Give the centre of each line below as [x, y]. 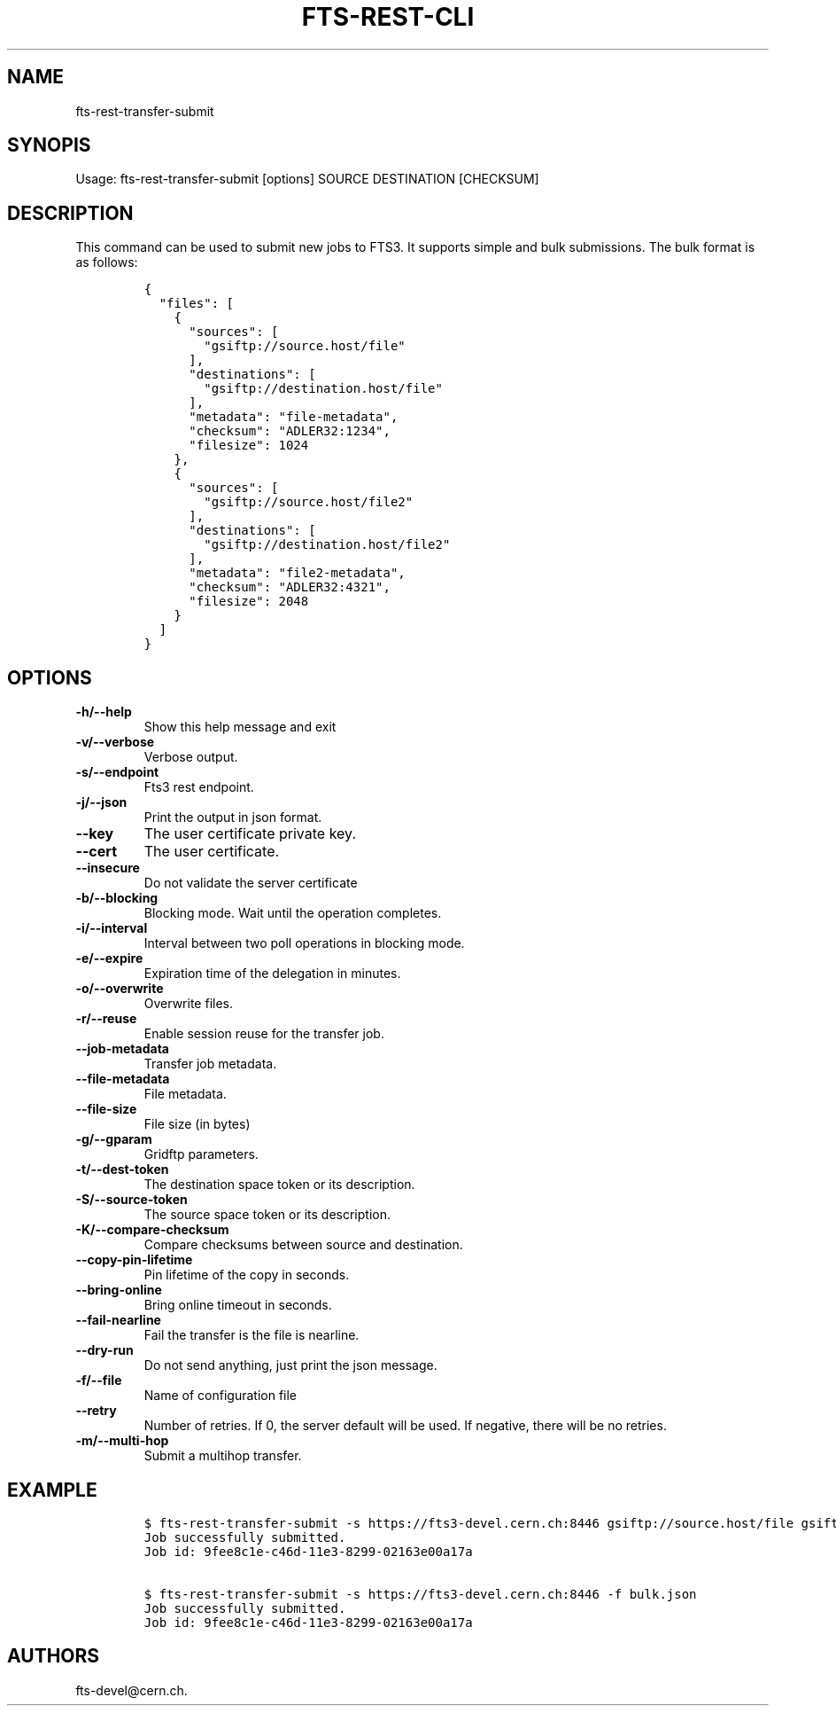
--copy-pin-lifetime [134, 1260]
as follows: [107, 262]
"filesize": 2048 [249, 602]
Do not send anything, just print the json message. [290, 1365]
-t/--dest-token [122, 1169]
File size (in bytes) [197, 1124]
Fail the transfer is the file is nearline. [252, 1335]
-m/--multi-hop [122, 1441]
